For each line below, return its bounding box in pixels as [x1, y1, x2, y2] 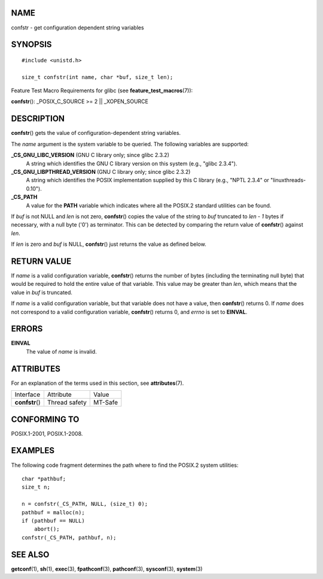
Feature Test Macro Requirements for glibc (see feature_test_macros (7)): [11, 87, 193, 94]
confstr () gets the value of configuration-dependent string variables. [11, 129, 181, 137]
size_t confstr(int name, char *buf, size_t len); [22, 74, 173, 80]
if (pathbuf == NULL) [22, 517, 85, 524]
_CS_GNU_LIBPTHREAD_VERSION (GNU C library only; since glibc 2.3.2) [11, 168, 191, 175]
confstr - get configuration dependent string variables [11, 24, 144, 31]
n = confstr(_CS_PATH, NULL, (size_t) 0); [22, 500, 148, 508]
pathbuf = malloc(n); [22, 509, 85, 515]
